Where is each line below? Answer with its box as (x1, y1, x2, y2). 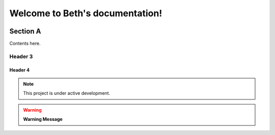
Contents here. (9, 41, 41, 47)
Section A (9, 27, 41, 36)
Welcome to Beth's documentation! (9, 8, 162, 19)
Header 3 (9, 53, 33, 60)
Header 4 (9, 66, 30, 73)
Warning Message (23, 116, 63, 122)
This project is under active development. (23, 90, 111, 96)
